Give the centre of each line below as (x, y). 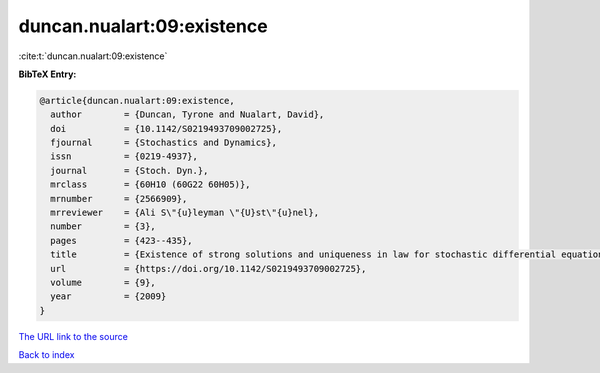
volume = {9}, (103, 282)
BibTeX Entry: (47, 74)
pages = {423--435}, (122, 240)
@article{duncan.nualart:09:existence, (137, 100)
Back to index (46, 355)
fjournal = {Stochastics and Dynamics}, (163, 143)
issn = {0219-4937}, (124, 156)
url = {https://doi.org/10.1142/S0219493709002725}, (208, 268)
